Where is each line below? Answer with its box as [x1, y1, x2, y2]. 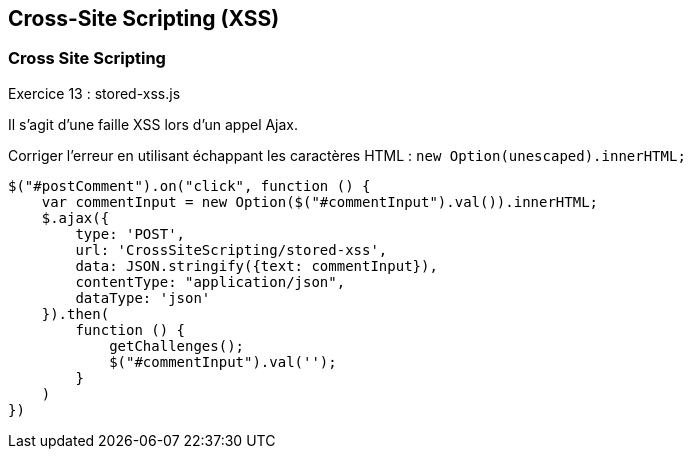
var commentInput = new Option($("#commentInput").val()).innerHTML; [41, 193, 599, 210]
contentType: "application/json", [75, 273, 346, 290]
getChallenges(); [109, 337, 245, 354]
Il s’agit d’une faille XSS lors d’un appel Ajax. [8, 115, 299, 133]
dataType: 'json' [75, 289, 211, 306]
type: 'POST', [75, 225, 186, 242]
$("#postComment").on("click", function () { [8, 177, 371, 194]
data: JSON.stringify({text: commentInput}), [75, 257, 438, 274]
